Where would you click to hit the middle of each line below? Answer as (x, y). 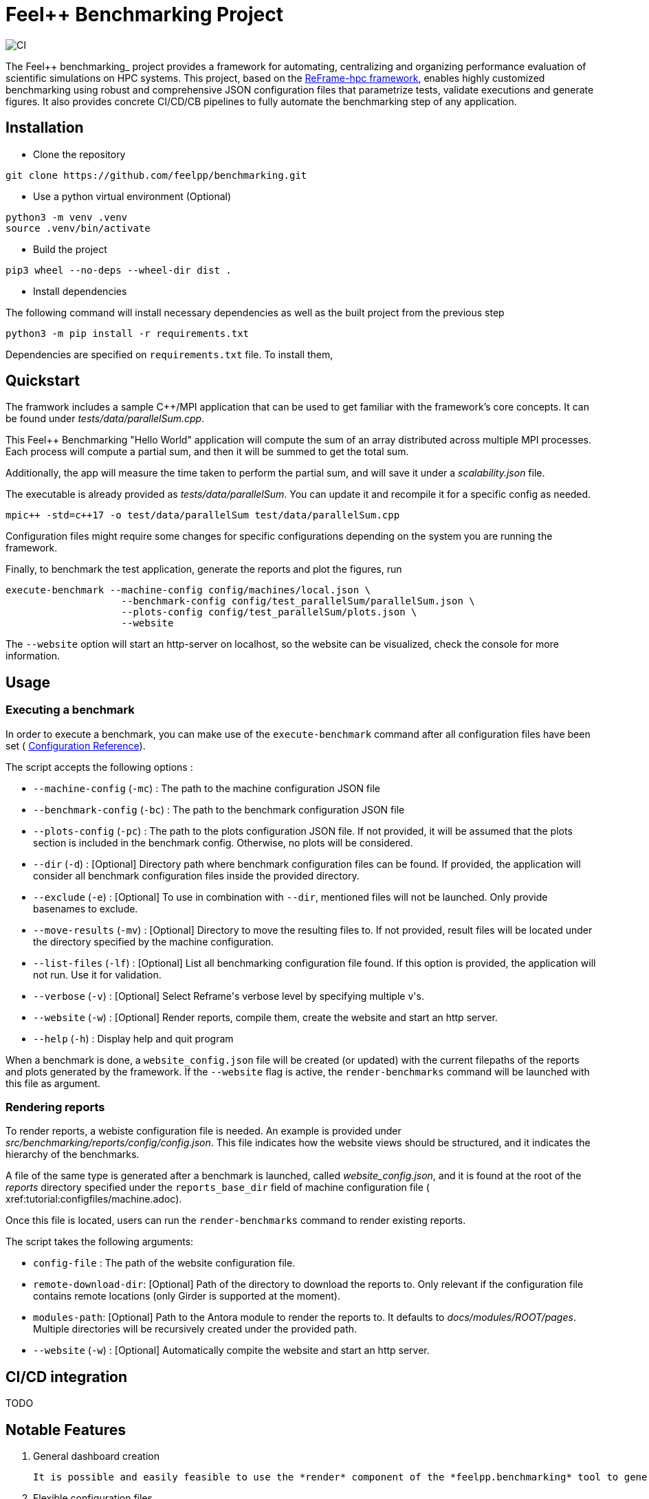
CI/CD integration (67, 1377)
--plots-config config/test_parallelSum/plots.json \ (269, 612)
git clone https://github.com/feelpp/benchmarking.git (156, 175)
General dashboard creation (96, 1456)
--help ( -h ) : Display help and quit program (133, 1038)
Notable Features (66, 1430)
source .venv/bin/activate (78, 228)
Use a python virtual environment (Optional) (132, 196)
